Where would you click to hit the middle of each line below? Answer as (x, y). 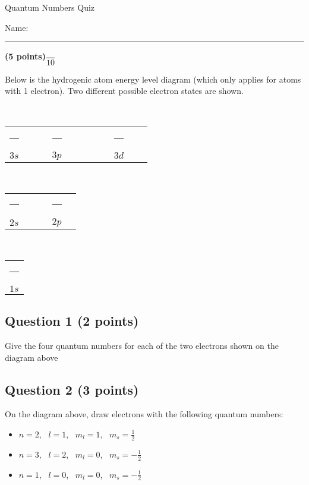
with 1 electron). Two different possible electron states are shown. (124, 91)
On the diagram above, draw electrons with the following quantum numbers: (144, 414)
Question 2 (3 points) (72, 389)
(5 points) (25, 56)
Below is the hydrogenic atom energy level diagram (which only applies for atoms (153, 79)
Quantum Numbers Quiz (50, 7)
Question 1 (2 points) (72, 321)
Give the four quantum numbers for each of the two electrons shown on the (142, 345)
